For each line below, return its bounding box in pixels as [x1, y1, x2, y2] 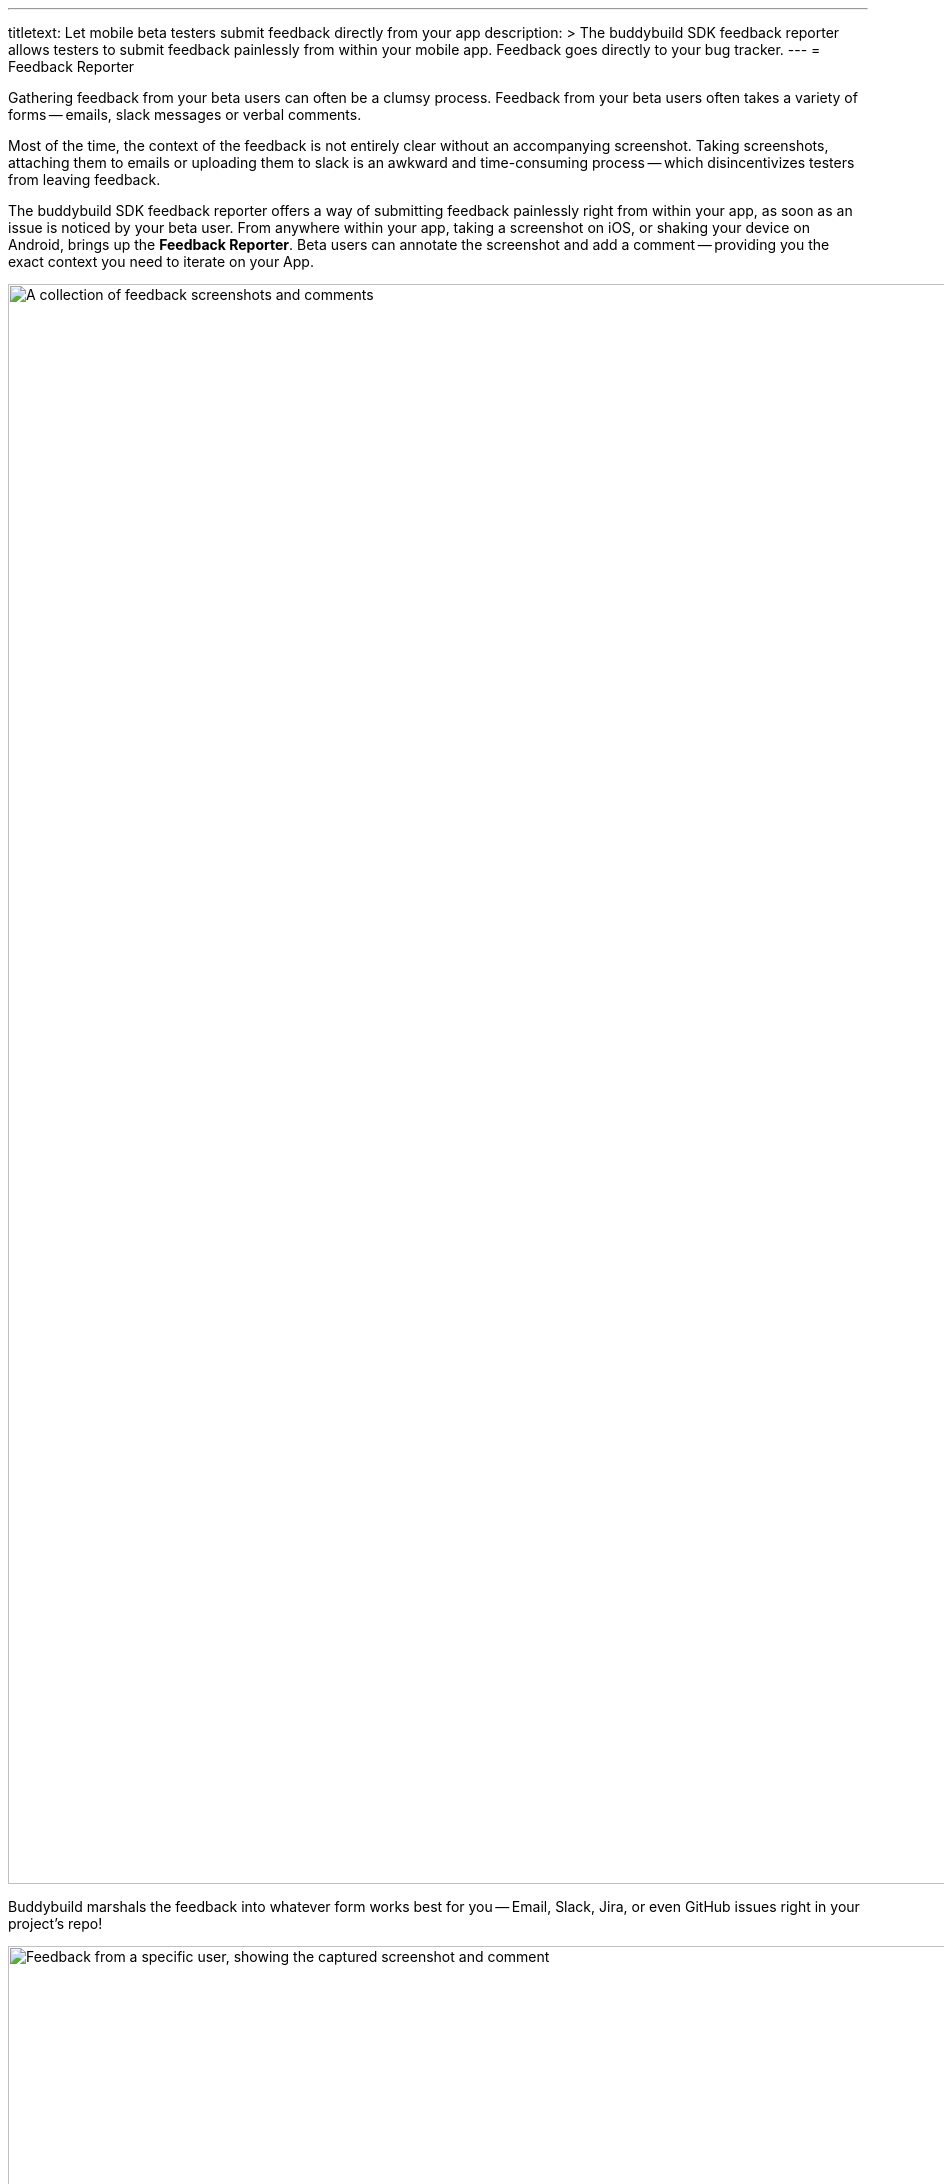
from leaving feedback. [8, 171, 161, 188]
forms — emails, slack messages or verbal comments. [8, 106, 362, 123]
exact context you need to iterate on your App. [8, 253, 314, 270]
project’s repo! [8, 1915, 103, 1932]
